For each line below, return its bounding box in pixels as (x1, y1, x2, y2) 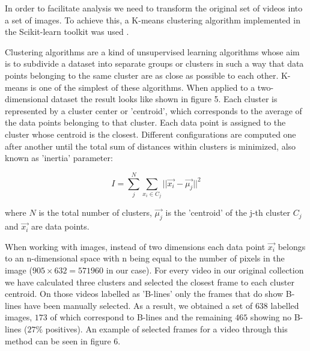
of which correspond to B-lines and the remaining (50, 311, 232, 323)
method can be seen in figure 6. (5, 334, 121, 347)
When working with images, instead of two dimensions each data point (5, 240, 266, 252)
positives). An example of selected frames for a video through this (45, 323, 288, 335)
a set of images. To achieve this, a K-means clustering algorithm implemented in (5, 13, 300, 26)
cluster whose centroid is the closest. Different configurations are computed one (5, 127, 296, 140)
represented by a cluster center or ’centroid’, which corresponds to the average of (5, 104, 302, 117)
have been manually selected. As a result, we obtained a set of (23, 299, 253, 311)
